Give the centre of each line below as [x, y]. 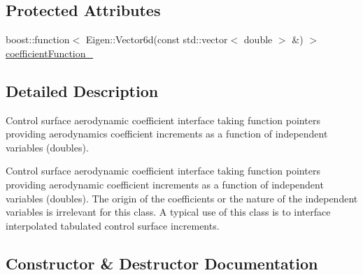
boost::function [38, 39]
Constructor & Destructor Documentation [162, 263]
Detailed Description [82, 90]
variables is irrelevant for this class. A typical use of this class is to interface [168, 212]
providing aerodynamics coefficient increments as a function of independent [167, 134]
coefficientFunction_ [50, 53]
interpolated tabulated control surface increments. [113, 225]
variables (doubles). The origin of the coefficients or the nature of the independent [182, 198]
